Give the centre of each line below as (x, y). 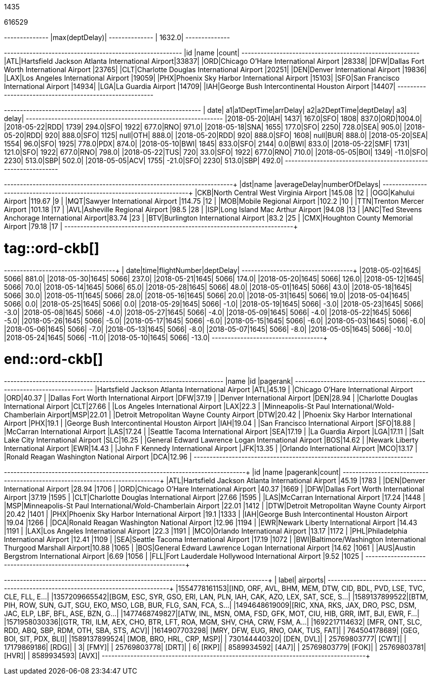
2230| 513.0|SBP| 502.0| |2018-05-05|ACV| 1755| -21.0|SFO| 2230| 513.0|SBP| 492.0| (144, 160)
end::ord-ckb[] (54, 359)
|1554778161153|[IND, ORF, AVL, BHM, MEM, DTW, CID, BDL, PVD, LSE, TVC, (300, 588)
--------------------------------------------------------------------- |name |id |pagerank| (149, 381)
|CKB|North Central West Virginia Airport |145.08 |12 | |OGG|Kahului (305, 193)
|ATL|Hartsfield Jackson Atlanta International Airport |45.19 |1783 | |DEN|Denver (296, 480)
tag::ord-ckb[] (52, 248)
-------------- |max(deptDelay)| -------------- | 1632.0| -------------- (117, 37)
